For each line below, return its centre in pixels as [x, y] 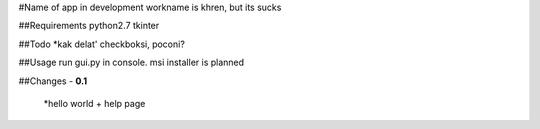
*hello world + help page [94, 103]
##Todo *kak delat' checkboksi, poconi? [101, 44]
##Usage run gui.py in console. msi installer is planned [131, 62]
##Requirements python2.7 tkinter [89, 26]
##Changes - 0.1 [53, 81]
